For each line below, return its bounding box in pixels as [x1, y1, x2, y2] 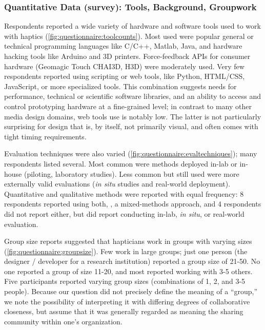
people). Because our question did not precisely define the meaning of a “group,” [4, 286, 258, 297]
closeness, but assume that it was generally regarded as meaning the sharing [4, 306, 243, 317]
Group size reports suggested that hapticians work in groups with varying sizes [4, 236, 252, 246]
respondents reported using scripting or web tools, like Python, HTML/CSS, [4, 71, 245, 81]
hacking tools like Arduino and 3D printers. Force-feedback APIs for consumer [4, 51, 251, 61]
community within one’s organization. [4, 316, 123, 326]
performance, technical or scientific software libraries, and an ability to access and [4, 91, 261, 101]
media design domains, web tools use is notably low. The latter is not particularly [4, 111, 261, 121]
